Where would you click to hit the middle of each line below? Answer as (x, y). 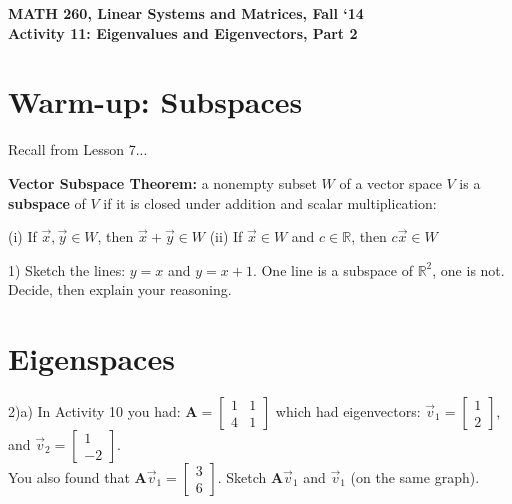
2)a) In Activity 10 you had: (94, 411)
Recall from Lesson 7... (78, 149)
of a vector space (390, 182)
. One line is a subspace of (332, 269)
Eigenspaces (91, 358)
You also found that (69, 477)
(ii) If (226, 236)
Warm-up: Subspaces (155, 101)
